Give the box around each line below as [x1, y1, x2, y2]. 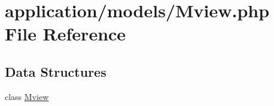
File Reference [5, 21, 126, 46]
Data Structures [5, 62, 106, 80]
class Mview [5, 90, 49, 102]
